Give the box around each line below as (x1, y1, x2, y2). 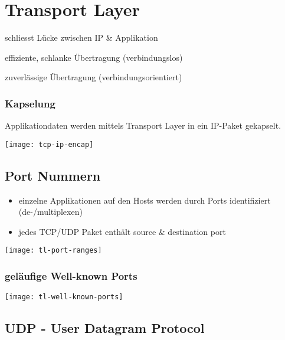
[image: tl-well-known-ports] (5, 293, 123, 302)
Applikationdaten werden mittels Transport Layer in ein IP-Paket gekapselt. (5, 119, 281, 132)
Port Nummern (5, 166, 101, 184)
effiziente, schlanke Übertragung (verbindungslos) (5, 51, 183, 63)
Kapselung (5, 96, 55, 110)
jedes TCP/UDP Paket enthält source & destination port (18, 225, 226, 237)
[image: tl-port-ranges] (5, 246, 102, 255)
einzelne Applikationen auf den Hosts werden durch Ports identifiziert (18, 194, 271, 206)
